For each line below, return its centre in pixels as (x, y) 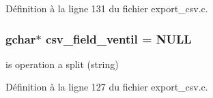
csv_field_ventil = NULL (119, 38)
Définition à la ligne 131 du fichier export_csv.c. (107, 8)
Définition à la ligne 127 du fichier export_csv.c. (107, 87)
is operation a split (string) (62, 64)
